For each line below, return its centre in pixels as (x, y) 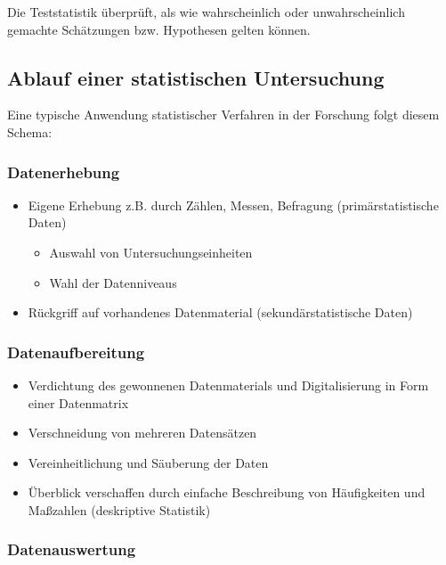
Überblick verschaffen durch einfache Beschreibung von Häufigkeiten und (227, 492)
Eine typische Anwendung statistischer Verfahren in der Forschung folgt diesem (223, 115)
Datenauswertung (72, 549)
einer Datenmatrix (78, 402)
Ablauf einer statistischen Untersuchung (196, 77)
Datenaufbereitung (76, 352)
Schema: (30, 131)
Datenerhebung (64, 172)
